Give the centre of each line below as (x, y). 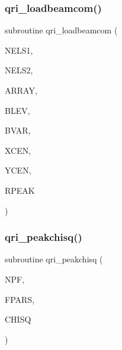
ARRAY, (21, 90)
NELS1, (19, 50)
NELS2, (19, 70)
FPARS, (20, 299)
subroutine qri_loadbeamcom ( (61, 30)
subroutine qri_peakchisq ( (54, 259)
